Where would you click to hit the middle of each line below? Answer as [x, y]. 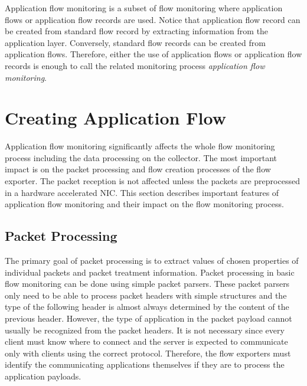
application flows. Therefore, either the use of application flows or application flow [153, 54]
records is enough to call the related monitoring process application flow [135, 65]
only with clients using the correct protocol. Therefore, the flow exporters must [148, 353]
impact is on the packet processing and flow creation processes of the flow [138, 169]
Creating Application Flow [115, 118]
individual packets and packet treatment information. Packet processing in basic [150, 272]
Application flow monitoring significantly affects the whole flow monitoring [140, 146]
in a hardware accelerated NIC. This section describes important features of [142, 192]
